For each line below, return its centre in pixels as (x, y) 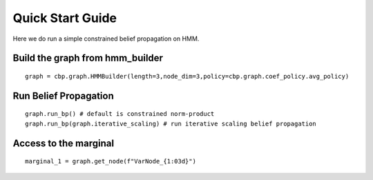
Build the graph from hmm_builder (88, 58)
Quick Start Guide (65, 18)
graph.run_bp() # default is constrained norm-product (120, 114)
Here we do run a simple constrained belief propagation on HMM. (106, 39)
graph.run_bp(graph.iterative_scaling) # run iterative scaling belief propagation (171, 123)
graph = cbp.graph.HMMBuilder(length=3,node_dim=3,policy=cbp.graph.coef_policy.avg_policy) (187, 76)
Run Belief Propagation (63, 96)
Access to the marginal (63, 143)
